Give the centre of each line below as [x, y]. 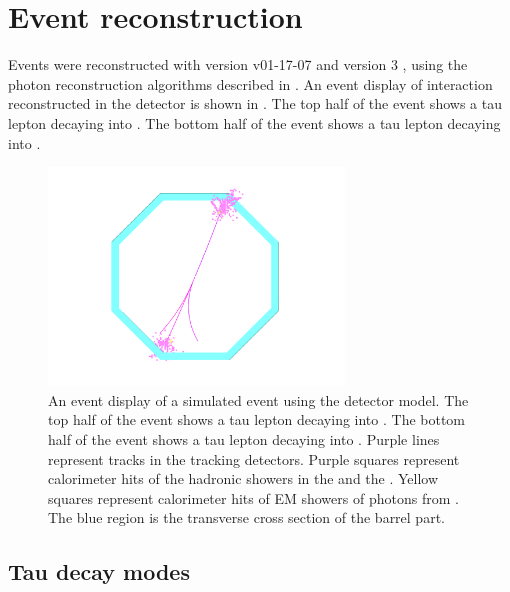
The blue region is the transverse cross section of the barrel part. [246, 517]
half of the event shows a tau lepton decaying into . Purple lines [244, 438]
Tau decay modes [99, 571]
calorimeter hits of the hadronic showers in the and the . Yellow [243, 478]
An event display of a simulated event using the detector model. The [258, 399]
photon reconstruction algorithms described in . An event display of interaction [250, 83]
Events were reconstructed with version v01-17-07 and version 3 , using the [238, 64]
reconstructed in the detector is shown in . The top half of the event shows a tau [255, 103]
